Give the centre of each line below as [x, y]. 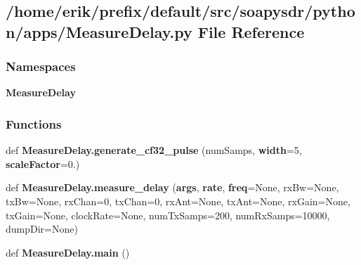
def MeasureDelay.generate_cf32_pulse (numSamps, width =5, [154, 150]
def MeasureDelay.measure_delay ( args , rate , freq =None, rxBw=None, [172, 187]
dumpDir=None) [42, 229]
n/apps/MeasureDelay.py [99, 31]
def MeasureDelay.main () [68, 252]
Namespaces [41, 66]
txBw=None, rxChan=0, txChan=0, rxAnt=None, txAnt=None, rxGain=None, [178, 201]
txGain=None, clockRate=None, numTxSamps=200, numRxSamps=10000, [168, 215]
